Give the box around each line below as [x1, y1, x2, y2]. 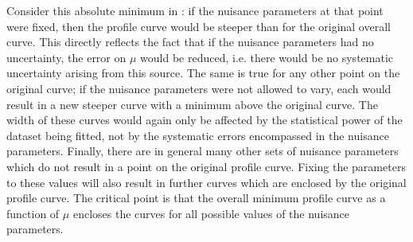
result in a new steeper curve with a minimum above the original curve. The [6, 96, 378, 112]
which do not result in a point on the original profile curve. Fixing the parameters [6, 158, 406, 174]
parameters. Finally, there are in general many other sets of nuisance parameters [6, 142, 399, 159]
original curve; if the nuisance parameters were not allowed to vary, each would [6, 80, 392, 96]
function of [6, 205, 60, 221]
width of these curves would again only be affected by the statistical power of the [6, 111, 403, 128]
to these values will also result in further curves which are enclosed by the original [6, 174, 407, 190]
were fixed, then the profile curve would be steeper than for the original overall [6, 18, 391, 34]
